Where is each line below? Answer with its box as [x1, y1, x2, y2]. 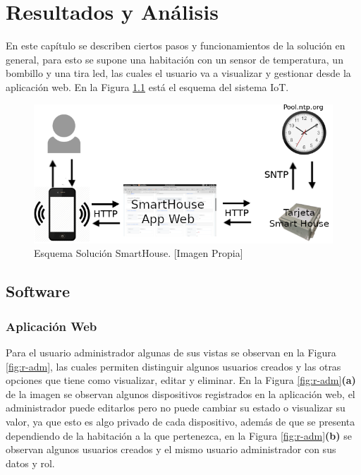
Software [6, 280, 71, 302]
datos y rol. [6, 455, 55, 470]
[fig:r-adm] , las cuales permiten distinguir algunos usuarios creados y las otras [6, 359, 341, 373]
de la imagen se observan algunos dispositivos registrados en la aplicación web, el [6, 386, 355, 401]
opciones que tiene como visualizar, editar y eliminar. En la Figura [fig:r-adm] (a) [6, 373, 356, 387]
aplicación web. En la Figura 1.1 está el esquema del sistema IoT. [6, 79, 289, 94]
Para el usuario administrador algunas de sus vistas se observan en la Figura [6, 344, 336, 359]
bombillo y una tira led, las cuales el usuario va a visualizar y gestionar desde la [6, 66, 351, 80]
